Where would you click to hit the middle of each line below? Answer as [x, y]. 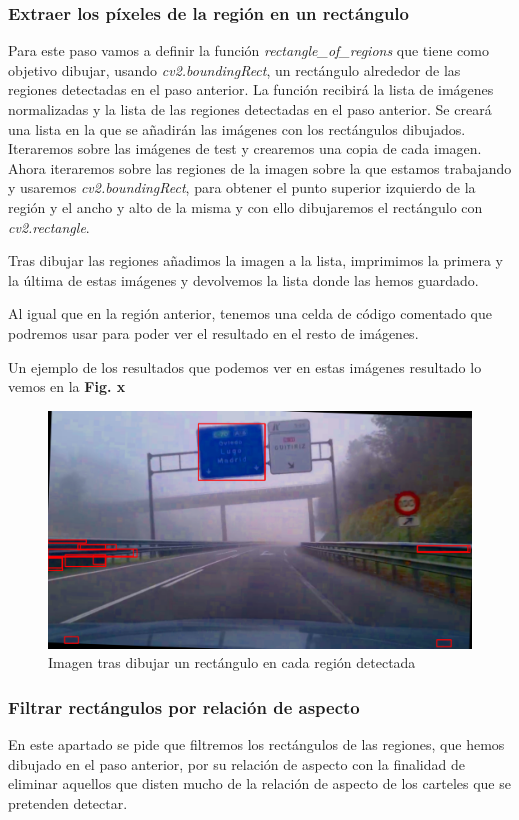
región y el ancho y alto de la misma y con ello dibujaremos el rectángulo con [245, 206]
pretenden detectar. [68, 802]
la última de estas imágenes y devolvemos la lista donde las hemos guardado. [243, 279]
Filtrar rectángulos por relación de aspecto [184, 706]
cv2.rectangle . [49, 226]
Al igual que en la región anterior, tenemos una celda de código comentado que [250, 313]
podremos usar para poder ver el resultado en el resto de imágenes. [213, 332]
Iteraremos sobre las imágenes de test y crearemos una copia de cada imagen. [245, 148]
